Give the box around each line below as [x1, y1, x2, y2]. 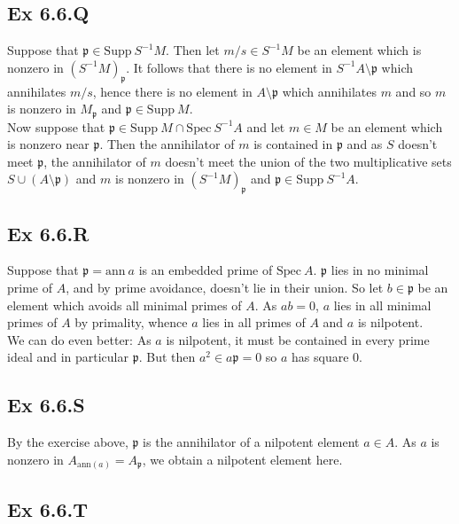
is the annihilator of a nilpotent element [143, 433, 360, 451]
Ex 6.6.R [7, 219, 89, 246]
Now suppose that [7, 117, 105, 136]
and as [346, 135, 383, 153]
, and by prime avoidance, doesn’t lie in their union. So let [66, 278, 384, 297]
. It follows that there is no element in [126, 58, 332, 76]
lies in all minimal [333, 295, 432, 314]
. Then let [166, 41, 220, 59]
